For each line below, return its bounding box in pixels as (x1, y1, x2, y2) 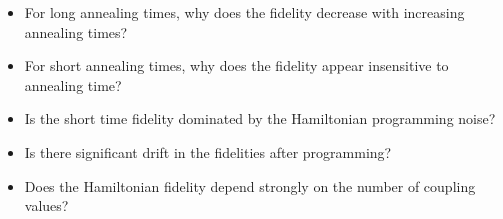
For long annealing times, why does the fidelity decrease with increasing (24, 2, 465, 22)
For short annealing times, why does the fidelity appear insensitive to (24, 55, 449, 76)
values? (24, 195, 69, 216)
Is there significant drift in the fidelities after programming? (24, 141, 392, 162)
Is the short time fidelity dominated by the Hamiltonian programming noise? (24, 108, 496, 129)
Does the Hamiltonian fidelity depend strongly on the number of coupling (24, 175, 476, 196)
